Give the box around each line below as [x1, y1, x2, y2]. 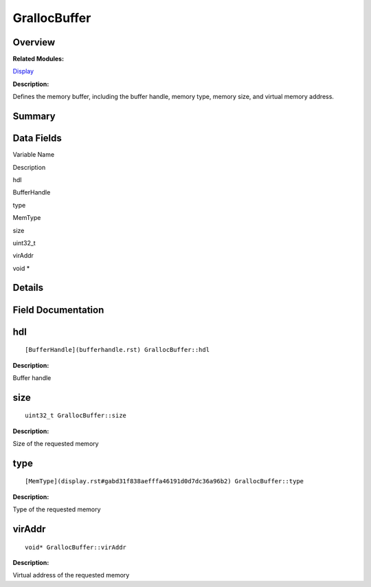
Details [12, 282, 44, 293]
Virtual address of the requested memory [12, 571, 130, 579]
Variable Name [12, 151, 55, 159]
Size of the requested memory [12, 440, 99, 448]
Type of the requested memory [12, 505, 101, 513]
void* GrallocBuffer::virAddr [25, 543, 127, 551]
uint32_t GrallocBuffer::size [25, 412, 127, 419]
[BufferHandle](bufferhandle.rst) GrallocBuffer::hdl [25, 346, 210, 354]
